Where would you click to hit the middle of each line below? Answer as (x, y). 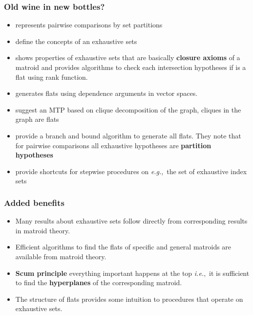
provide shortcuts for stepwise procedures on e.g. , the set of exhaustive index (131, 171)
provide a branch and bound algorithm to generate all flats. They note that (128, 135)
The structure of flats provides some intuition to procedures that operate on (129, 299)
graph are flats (37, 119)
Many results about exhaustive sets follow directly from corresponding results (131, 221)
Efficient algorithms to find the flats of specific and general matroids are (123, 247)
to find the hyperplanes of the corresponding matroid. (99, 282)
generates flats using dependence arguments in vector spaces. (106, 93)
